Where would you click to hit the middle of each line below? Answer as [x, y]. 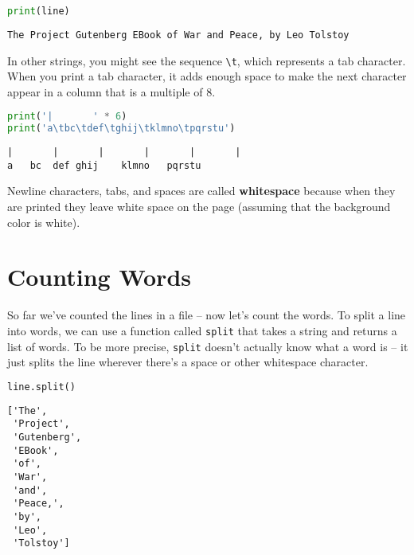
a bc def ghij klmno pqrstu [104, 165]
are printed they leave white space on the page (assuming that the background [199, 207]
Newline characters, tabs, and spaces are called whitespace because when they [201, 191]
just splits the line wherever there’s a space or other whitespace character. [188, 362]
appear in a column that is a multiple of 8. [111, 91]
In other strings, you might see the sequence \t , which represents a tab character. [207, 60]
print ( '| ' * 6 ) [67, 117]
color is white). [44, 222]
